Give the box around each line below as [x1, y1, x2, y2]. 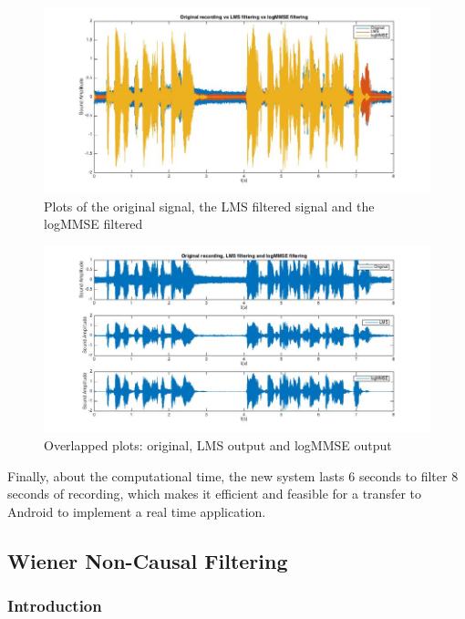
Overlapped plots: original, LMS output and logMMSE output [44, 435, 392, 454]
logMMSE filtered [44, 214, 143, 233]
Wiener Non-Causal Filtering [7, 546, 288, 574]
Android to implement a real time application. [7, 501, 266, 521]
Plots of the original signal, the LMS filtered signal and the [44, 196, 375, 215]
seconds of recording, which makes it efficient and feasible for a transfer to [7, 484, 421, 503]
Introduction [7, 594, 102, 617]
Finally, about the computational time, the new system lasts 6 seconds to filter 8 [7, 466, 459, 485]
